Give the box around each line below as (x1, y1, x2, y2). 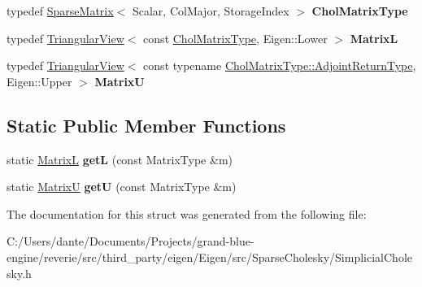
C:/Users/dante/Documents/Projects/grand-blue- (7, 233, 255, 250)
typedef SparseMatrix (7, 2, 114, 19)
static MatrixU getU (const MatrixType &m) (7, 178, 237, 195)
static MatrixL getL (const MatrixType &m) (7, 150, 233, 167)
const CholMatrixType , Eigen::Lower (143, 29, 328, 46)
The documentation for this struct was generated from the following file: (7, 205, 367, 222)
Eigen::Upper (7, 72, 72, 89)
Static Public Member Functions (7, 112, 286, 137)
